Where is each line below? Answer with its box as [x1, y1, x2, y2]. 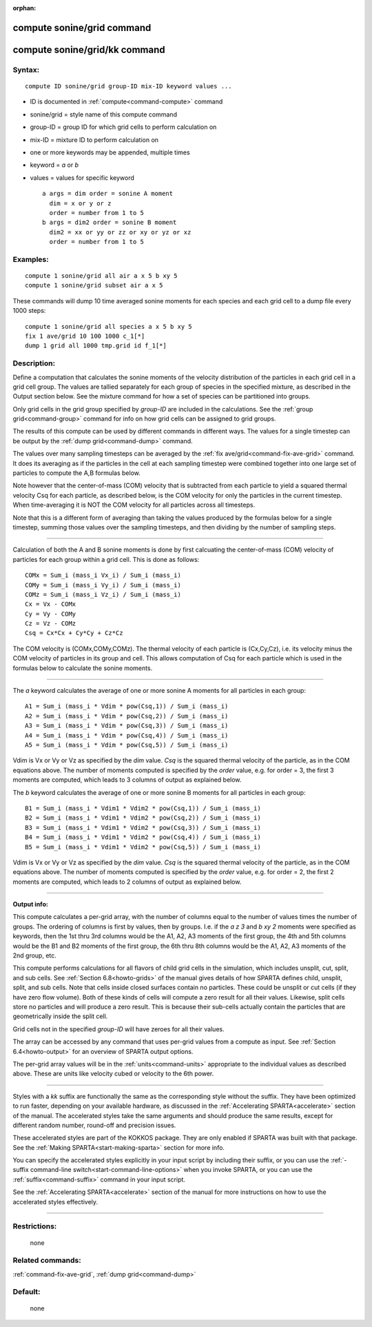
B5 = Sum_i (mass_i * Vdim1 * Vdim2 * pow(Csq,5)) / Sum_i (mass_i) [25, 843, 261, 851]
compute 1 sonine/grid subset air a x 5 [25, 281, 163, 290]
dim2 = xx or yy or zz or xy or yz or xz [49, 228, 192, 236]
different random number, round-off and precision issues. [12, 1121, 176, 1129]
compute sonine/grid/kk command [12, 43, 165, 55]
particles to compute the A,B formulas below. [12, 469, 141, 477]
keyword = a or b [30, 161, 79, 169]
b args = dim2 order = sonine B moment [42, 219, 177, 227]
